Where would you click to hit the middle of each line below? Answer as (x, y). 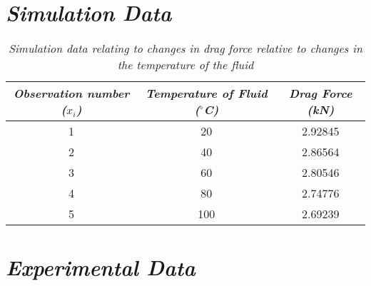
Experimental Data (101, 267)
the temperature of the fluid (185, 65)
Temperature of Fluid (206, 93)
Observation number (71, 93)
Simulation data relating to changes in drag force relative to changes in (185, 48)
